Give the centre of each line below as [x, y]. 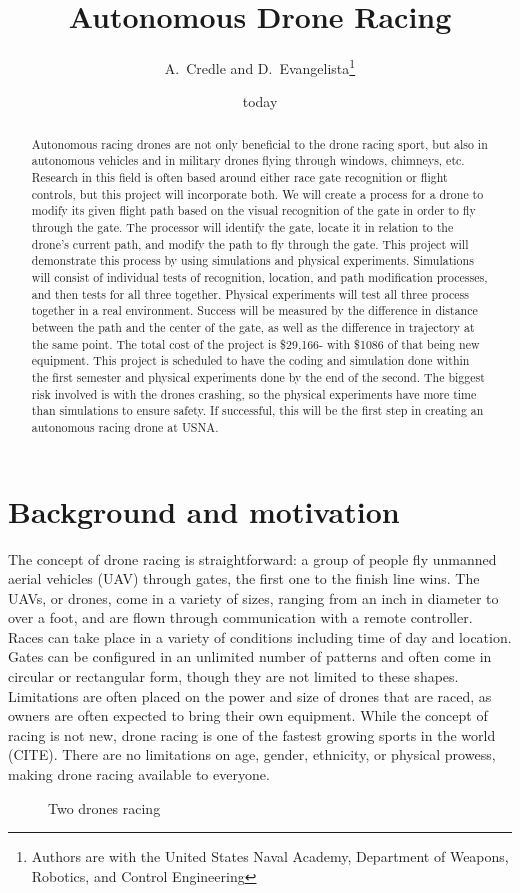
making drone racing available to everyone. [139, 774]
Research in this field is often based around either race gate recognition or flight [239, 177]
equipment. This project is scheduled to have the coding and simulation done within [250, 360]
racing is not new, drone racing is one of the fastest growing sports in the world [252, 734]
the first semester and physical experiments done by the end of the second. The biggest [258, 376]
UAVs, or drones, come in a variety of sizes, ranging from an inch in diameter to [253, 597]
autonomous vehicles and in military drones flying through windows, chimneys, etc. [248, 160]
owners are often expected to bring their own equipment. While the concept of [248, 715]
